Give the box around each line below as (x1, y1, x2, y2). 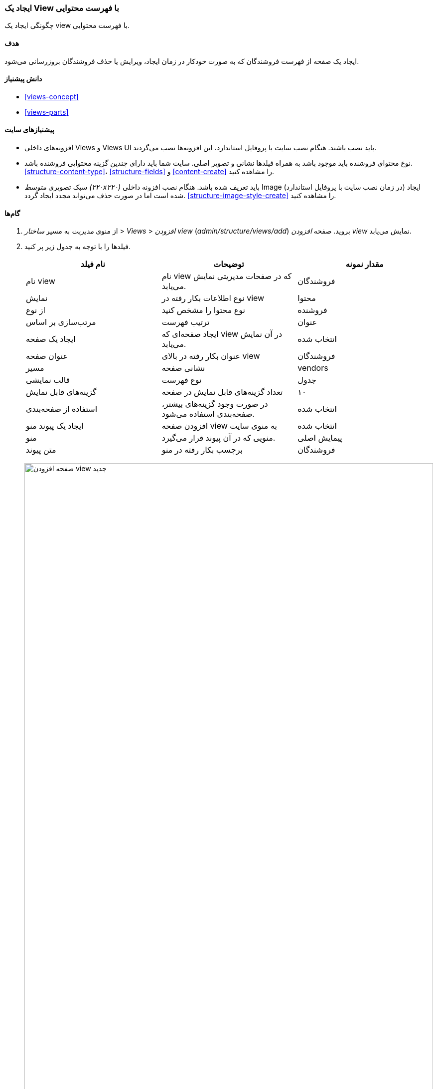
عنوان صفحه (26, 351, 68, 361)
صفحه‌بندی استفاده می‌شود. (161, 409, 255, 419)
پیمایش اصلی (297, 433, 342, 443)
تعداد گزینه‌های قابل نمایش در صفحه (161, 387, 283, 397)
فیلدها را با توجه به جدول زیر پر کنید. (24, 242, 131, 251)
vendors (297, 363, 328, 373)
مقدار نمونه (345, 259, 384, 270)
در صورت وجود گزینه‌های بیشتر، (161, 399, 268, 409)
